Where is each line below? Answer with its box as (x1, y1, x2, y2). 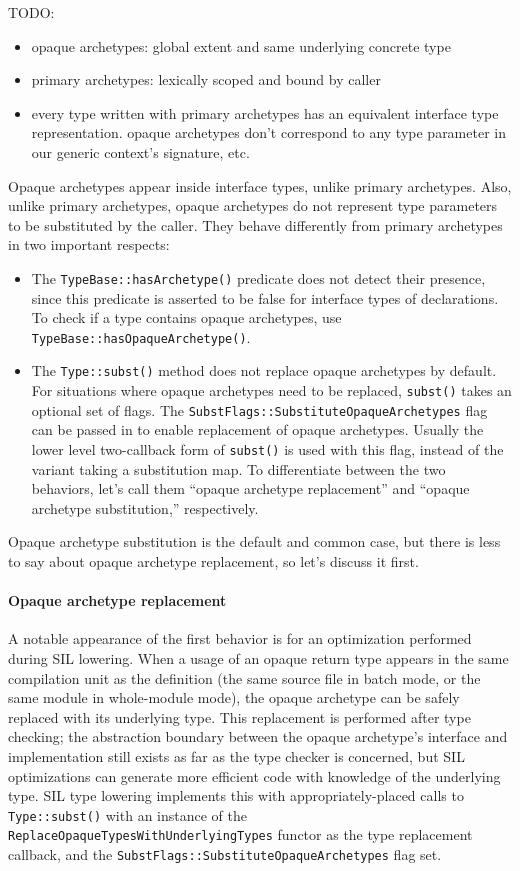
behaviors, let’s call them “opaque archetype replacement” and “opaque (31, 478, 470, 499)
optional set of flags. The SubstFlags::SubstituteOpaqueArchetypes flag (31, 399, 488, 420)
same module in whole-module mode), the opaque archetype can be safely (8, 687, 460, 708)
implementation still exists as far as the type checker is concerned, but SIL (8, 745, 465, 766)
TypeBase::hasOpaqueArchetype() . (31, 326, 251, 347)
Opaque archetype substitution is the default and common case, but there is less (8, 531, 501, 552)
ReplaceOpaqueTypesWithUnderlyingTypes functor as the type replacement (8, 824, 473, 845)
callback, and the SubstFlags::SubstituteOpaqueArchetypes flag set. (8, 844, 442, 865)
